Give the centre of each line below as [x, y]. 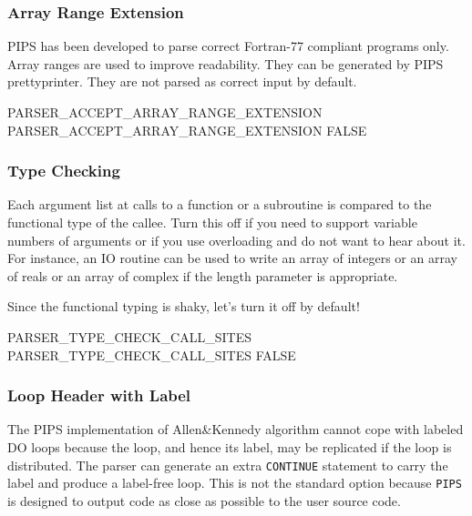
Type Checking [64, 171]
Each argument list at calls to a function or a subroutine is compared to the [220, 204]
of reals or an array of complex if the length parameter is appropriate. [203, 275]
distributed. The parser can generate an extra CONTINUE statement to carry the [228, 465]
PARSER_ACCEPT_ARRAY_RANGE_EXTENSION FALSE [187, 130]
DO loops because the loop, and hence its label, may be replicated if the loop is [230, 446]
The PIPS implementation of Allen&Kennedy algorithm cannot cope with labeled [236, 429]
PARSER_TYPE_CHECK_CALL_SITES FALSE [152, 354]
